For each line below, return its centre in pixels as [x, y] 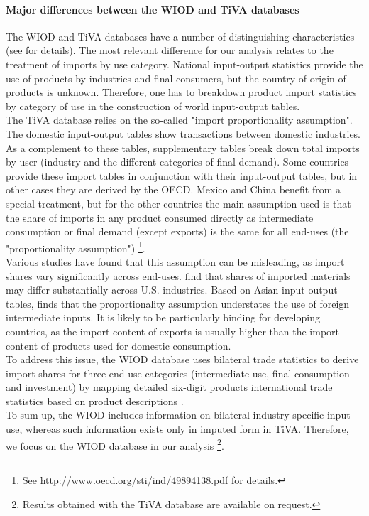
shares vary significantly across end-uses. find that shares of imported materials [178, 275]
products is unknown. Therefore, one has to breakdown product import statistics [181, 92]
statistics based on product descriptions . [95, 401]
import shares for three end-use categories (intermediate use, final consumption [178, 373]
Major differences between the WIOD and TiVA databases [153, 9]
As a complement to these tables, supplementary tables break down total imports [183, 147]
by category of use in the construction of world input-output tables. [153, 106]
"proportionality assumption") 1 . [76, 247]
